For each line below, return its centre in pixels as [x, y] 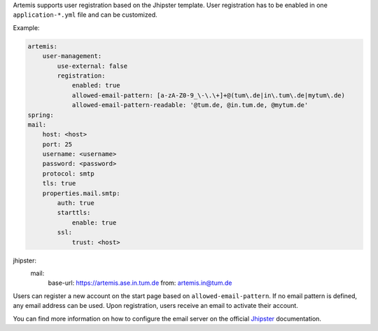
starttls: [74, 213]
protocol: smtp [68, 174]
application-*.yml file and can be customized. [85, 15]
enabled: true [96, 85]
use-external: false [92, 66]
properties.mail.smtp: [81, 193]
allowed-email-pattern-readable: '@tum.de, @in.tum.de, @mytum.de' [190, 105]
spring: [41, 115]
